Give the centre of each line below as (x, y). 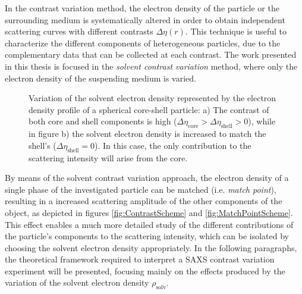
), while (262, 121)
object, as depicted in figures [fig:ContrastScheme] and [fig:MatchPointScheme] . (149, 212)
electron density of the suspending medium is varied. (100, 78)
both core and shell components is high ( (103, 121)
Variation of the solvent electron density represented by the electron (152, 98)
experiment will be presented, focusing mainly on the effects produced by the (145, 270)
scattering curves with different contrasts (79, 31)
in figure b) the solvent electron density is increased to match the (147, 134)
